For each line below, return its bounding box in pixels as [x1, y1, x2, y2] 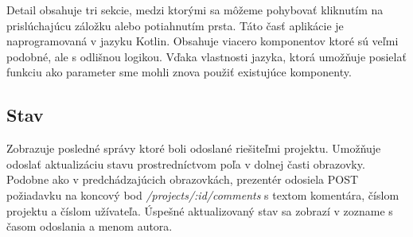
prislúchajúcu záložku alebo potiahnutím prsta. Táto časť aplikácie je [6, 17, 344, 33]
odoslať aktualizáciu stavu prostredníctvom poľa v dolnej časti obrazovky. [6, 155, 365, 172]
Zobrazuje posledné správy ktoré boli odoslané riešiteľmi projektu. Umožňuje [6, 140, 381, 157]
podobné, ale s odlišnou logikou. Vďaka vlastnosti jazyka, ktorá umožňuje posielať [6, 48, 407, 64]
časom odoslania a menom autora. [6, 218, 173, 235]
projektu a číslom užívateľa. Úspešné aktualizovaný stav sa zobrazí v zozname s [6, 202, 393, 219]
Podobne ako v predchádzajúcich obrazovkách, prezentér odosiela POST [6, 171, 359, 188]
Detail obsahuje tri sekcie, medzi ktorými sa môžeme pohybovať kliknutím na [6, 2, 384, 17]
